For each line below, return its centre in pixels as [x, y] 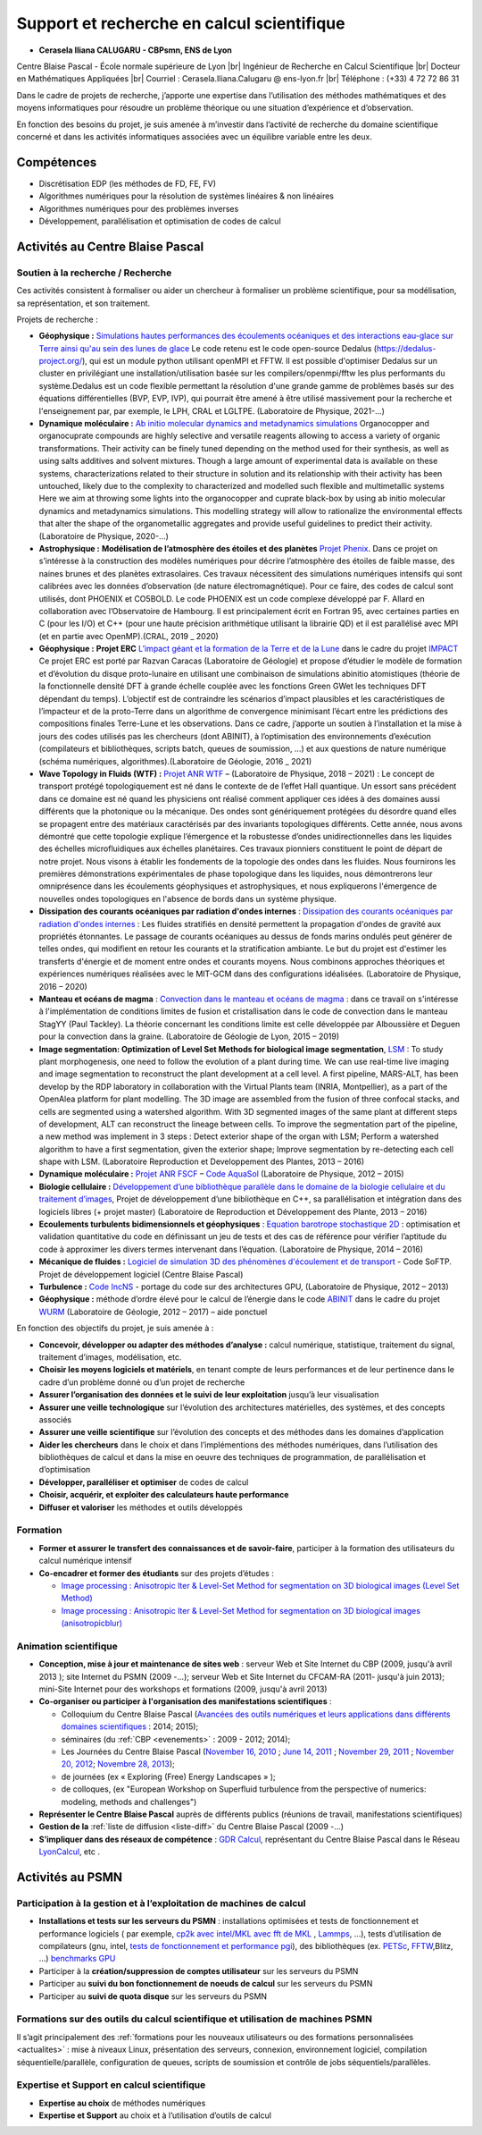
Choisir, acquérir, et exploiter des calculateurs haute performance [164, 1495]
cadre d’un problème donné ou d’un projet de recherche [142, 1382]
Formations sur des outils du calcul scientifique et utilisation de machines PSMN [194, 2019]
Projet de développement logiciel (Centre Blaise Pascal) [141, 1274]
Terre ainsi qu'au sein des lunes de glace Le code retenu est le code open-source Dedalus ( [208, 348]
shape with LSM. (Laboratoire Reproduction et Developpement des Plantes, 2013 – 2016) [202, 1161]
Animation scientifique [67, 1646]
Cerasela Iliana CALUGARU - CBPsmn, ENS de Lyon [135, 50]
